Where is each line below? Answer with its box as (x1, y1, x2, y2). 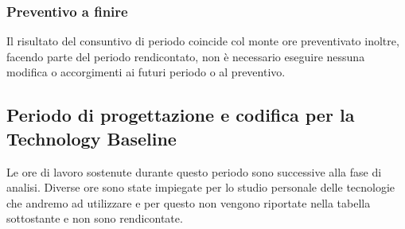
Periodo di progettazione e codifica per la (6, 103, 355, 127)
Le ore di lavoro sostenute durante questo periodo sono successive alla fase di (6, 163, 382, 180)
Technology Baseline (6, 126, 177, 150)
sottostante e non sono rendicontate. (6, 210, 183, 227)
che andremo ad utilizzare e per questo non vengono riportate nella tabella (6, 194, 371, 211)
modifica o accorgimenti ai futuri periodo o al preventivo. (6, 64, 286, 80)
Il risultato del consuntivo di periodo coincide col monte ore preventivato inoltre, (6, 33, 399, 49)
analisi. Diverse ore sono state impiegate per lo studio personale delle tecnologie (6, 179, 395, 196)
